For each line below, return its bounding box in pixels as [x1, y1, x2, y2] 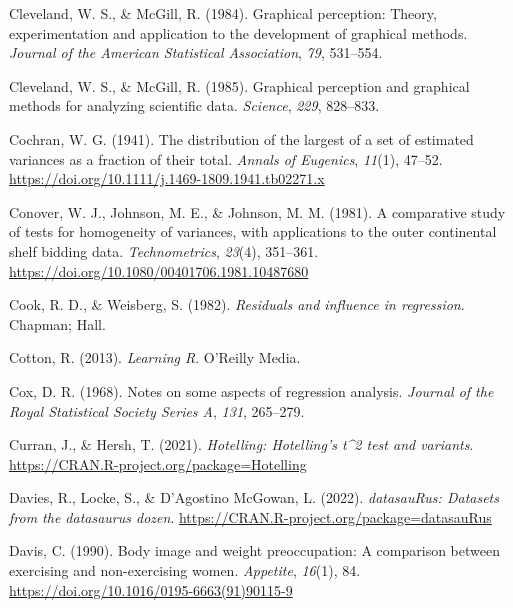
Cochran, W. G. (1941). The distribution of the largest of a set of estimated [9, 128, 474, 149]
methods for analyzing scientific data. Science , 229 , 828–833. [9, 95, 380, 116]
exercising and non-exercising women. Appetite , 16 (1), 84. [9, 560, 361, 581]
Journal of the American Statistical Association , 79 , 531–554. [9, 42, 383, 63]
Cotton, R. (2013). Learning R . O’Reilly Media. [9, 347, 301, 368]
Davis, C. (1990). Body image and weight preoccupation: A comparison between [9, 540, 500, 561]
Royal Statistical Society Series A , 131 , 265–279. [9, 400, 305, 421]
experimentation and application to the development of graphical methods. [9, 22, 468, 43]
